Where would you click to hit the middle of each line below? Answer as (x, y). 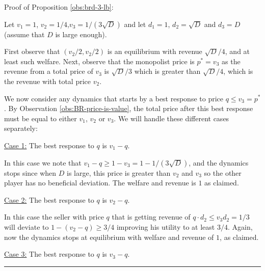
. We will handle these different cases (171, 118)
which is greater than (167, 71)
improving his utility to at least (166, 226)
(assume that (24, 34)
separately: (21, 128)
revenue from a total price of (49, 71)
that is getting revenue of (151, 217)
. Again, (240, 226)
